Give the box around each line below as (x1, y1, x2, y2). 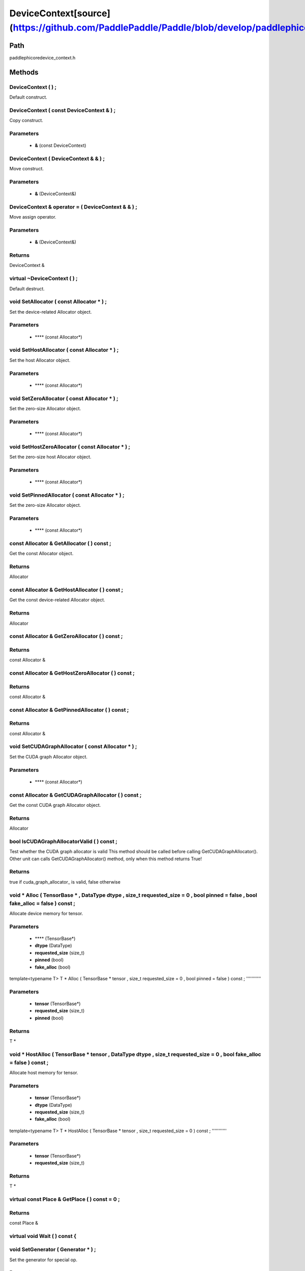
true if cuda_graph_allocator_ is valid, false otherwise (9, 879, 120, 885)
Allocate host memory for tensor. (9, 1070, 78, 1076)
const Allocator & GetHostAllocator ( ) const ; (9, 586, 124, 593)
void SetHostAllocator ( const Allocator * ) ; (9, 346, 119, 353)
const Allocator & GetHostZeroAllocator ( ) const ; (9, 670, 135, 677)
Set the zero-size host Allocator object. (9, 454, 91, 460)
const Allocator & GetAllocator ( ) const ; (9, 539, 111, 547)
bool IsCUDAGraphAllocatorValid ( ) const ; (9, 838, 118, 845)
